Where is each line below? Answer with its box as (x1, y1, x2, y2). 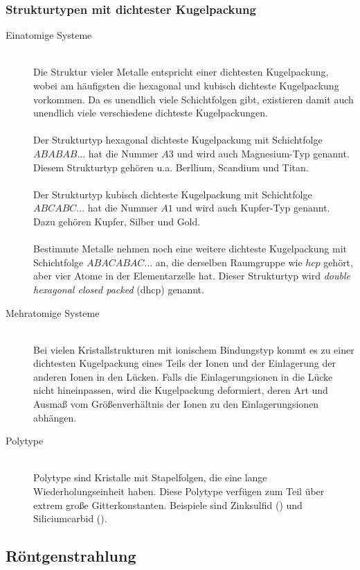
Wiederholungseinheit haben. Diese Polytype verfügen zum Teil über (33, 484, 325, 499)
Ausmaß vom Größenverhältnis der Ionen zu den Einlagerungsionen (33, 397, 319, 411)
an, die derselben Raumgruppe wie (155, 254, 303, 269)
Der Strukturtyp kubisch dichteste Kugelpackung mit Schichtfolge (33, 187, 312, 201)
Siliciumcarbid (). (33, 511, 107, 526)
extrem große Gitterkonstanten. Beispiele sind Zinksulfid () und (33, 497, 303, 512)
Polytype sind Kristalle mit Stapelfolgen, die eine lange (33, 470, 267, 485)
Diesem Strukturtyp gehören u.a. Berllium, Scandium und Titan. (33, 159, 309, 174)
